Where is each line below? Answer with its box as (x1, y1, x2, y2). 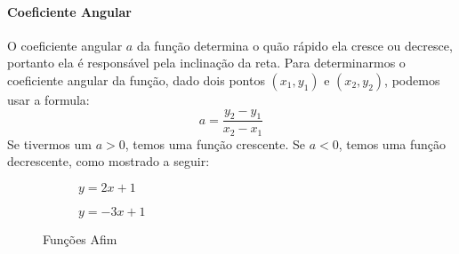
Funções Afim (43, 230, 117, 249)
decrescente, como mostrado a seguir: (7, 152, 210, 171)
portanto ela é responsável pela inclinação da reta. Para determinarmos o (7, 53, 406, 72)
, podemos (384, 70, 440, 89)
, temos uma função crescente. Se (125, 134, 306, 153)
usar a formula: (7, 90, 90, 108)
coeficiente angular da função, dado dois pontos (7, 70, 265, 89)
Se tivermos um (7, 134, 92, 153)
